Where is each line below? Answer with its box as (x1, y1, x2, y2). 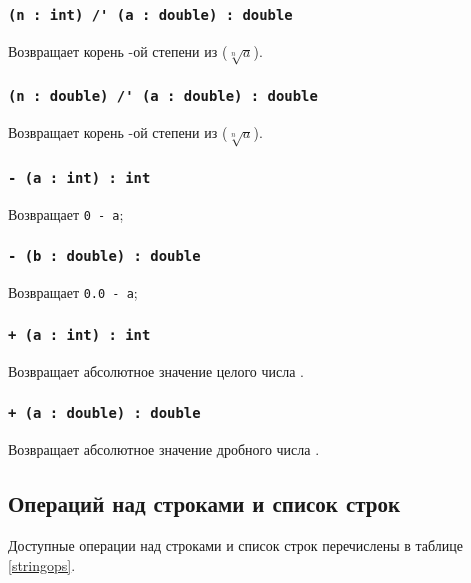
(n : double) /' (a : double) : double (8, 88, 318, 105)
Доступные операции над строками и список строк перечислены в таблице (8, 534, 463, 555)
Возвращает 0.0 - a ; (8, 282, 138, 303)
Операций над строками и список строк (8, 488, 401, 519)
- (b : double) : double (8, 248, 201, 265)
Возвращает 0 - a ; (8, 203, 124, 224)
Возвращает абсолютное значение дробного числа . (8, 439, 320, 460)
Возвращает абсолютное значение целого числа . (8, 360, 305, 381)
